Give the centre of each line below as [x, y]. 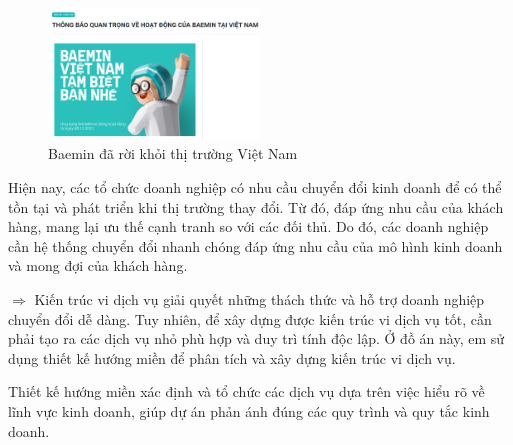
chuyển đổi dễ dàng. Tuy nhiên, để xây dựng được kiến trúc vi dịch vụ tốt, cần [250, 318]
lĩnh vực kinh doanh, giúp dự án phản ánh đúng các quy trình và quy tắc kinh [249, 411]
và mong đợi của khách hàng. [98, 265]
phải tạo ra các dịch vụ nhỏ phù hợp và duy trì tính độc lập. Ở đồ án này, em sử [256, 338]
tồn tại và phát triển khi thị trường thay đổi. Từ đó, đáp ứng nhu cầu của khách [256, 206]
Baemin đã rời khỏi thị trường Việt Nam [173, 153]
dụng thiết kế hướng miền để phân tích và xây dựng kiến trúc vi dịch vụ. [232, 357]
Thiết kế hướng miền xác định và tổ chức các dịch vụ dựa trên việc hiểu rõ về [246, 391]
